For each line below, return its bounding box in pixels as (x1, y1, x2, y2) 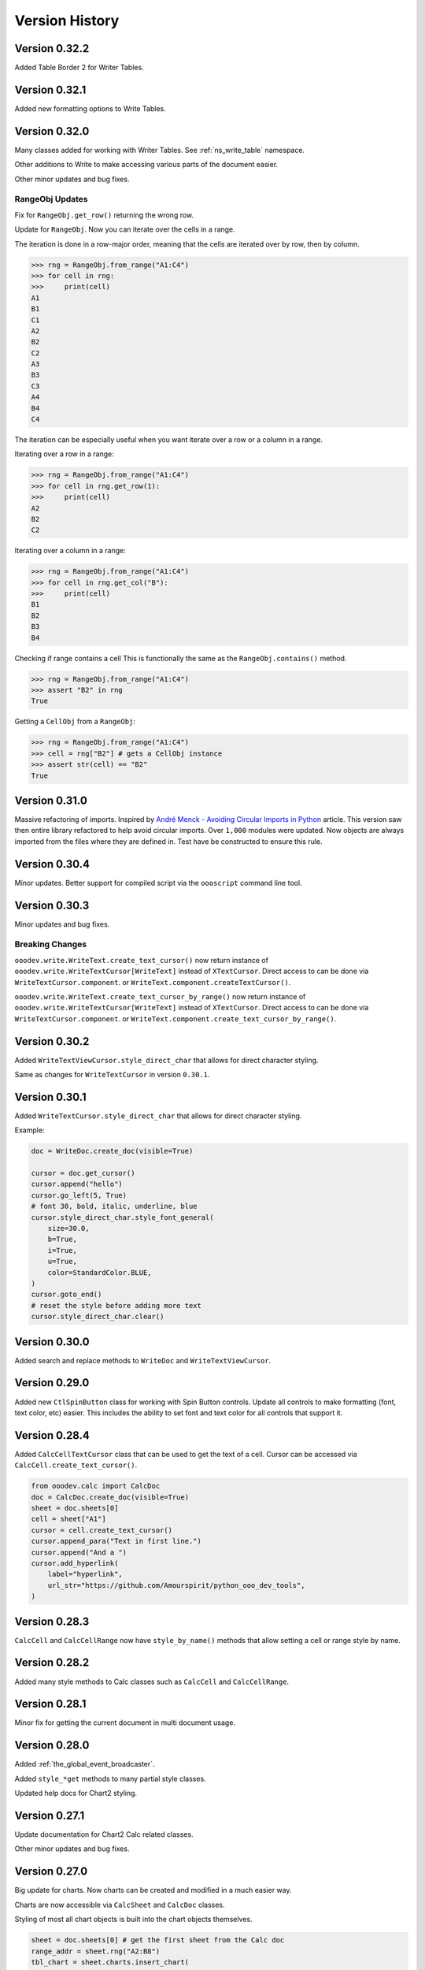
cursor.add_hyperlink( (31, 1559, 119, 1567)
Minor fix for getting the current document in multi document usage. (14, 1718, 236, 1727)
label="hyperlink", (47, 1570, 124, 1579)
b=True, (47, 1235, 78, 1244)
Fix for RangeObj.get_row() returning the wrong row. (14, 210, 194, 220)
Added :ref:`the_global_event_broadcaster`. (14, 1760, 155, 1769)
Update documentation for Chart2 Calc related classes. (14, 1830, 194, 1839)
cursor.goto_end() (31, 1290, 102, 1299)
